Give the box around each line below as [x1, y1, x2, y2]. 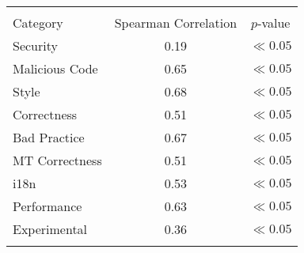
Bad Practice [13, 128, 85, 146]
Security [13, 36, 58, 55]
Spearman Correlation [114, 13, 237, 32]
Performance [13, 197, 82, 215]
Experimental [13, 220, 88, 238]
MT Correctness [13, 151, 102, 169]
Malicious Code [13, 59, 98, 77]
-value [257, 13, 291, 32]
